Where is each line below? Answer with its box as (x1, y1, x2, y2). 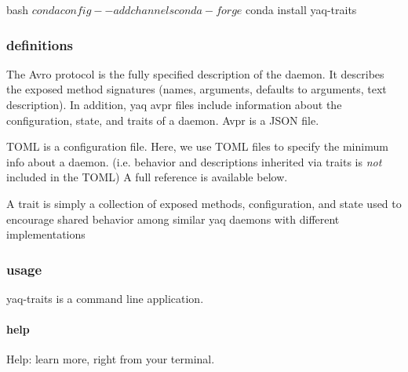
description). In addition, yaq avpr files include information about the (6, 97, 342, 112)
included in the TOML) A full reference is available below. (6, 169, 288, 185)
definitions (6, 35, 74, 54)
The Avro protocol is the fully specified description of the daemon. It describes (6, 65, 384, 82)
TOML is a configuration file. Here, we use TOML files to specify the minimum (6, 138, 388, 155)
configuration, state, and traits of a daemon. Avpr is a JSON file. (6, 111, 319, 128)
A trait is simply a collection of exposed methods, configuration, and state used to (6, 195, 402, 211)
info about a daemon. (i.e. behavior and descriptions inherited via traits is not (6, 153, 382, 170)
